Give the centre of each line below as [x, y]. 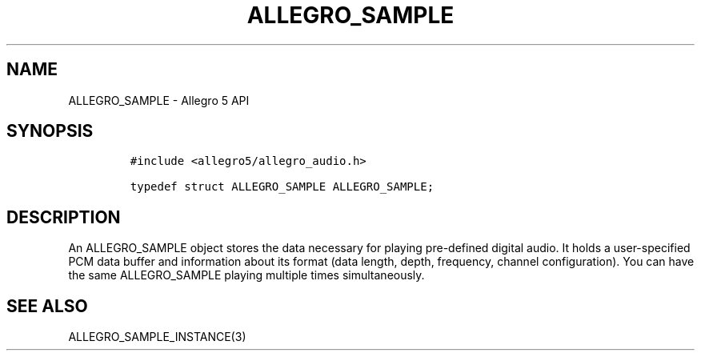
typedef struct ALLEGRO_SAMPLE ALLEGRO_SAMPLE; [282, 187]
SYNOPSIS [50, 131]
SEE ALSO [47, 306]
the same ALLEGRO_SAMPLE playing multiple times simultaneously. [246, 275]
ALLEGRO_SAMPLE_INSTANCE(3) [157, 337]
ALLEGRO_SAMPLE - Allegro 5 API [159, 100]
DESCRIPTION [64, 217]
